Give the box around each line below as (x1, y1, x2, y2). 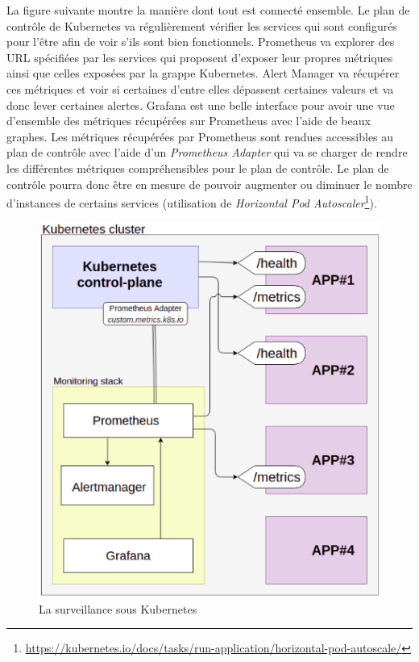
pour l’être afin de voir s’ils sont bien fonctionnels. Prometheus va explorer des (6, 33, 395, 50)
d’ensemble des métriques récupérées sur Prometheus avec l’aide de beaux (6, 112, 371, 129)
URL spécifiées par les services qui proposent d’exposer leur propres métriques (6, 48, 393, 65)
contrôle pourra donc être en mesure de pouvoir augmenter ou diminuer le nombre (6, 175, 413, 192)
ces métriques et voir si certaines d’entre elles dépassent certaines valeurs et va (6, 80, 394, 97)
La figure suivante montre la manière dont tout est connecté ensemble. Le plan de (6, 2, 410, 18)
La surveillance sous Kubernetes (39, 600, 197, 617)
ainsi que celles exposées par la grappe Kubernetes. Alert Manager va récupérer (6, 65, 400, 82)
